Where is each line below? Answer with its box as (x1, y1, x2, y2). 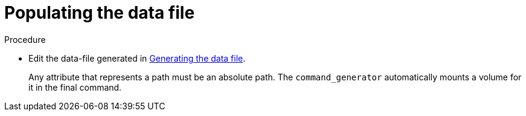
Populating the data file (4, 2, 195, 23)
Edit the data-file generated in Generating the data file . (28, 53, 246, 63)
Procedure (4, 34, 46, 45)
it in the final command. (28, 82, 122, 92)
